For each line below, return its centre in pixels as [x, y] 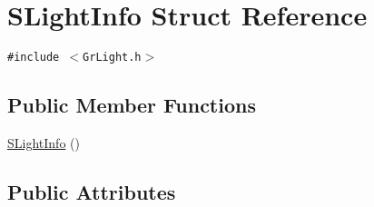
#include [34, 58]
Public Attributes [92, 191]
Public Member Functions [132, 105]
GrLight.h [112, 58]
